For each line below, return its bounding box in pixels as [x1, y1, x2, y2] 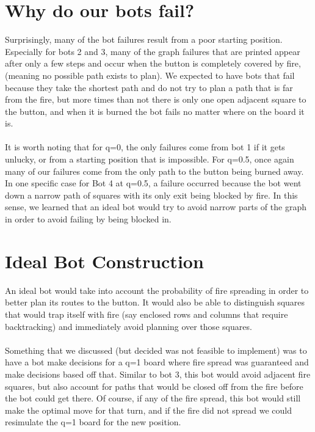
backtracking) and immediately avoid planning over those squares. [5, 320, 252, 332]
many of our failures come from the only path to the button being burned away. [5, 164, 304, 177]
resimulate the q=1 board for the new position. [5, 416, 181, 428]
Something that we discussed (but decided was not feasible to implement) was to [5, 343, 307, 356]
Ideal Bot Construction [5, 248, 204, 273]
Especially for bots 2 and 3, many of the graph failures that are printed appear [5, 45, 300, 57]
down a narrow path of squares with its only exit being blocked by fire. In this [5, 188, 298, 201]
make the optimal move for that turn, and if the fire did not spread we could [5, 403, 292, 416]
